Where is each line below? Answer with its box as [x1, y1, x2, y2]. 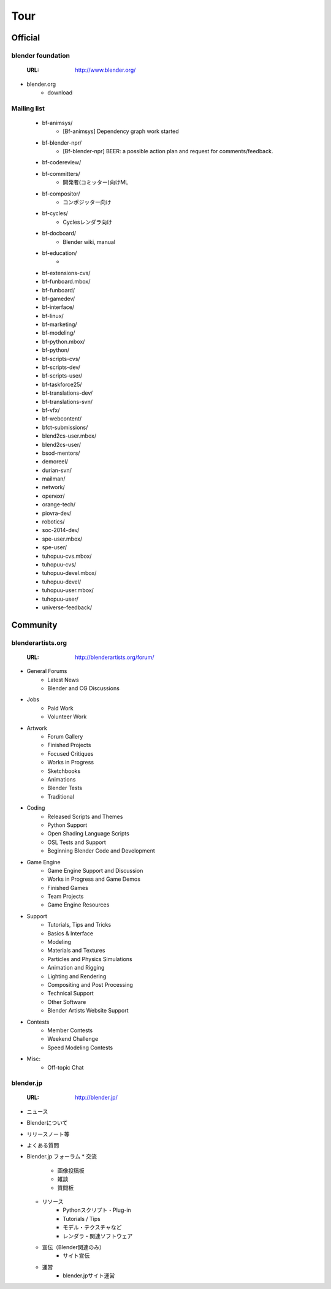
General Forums [26, 667, 67, 675]
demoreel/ [42, 458, 69, 465]
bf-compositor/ [42, 190, 80, 197]
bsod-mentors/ [42, 449, 80, 457]
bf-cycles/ [42, 210, 69, 217]
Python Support [47, 821, 88, 829]
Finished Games [47, 884, 88, 891]
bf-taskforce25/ [42, 381, 82, 388]
